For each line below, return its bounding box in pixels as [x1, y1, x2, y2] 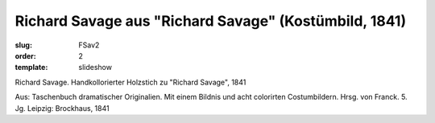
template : [14, 63, 48, 72]
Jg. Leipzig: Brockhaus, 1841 [14, 103, 110, 113]
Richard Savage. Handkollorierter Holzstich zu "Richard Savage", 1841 [14, 77, 246, 87]
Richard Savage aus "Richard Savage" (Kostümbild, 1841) [14, 12, 407, 30]
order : [14, 51, 36, 60]
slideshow [78, 63, 113, 72]
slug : [14, 40, 32, 50]
